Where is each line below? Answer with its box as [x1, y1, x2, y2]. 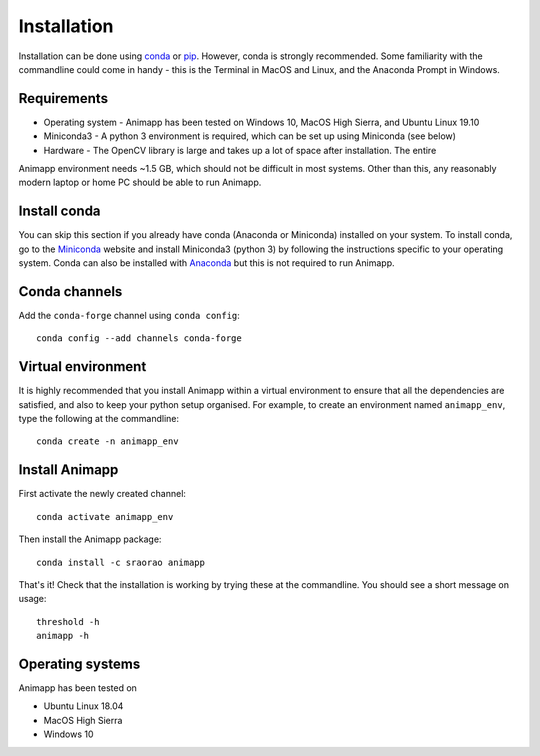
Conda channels [18, 283, 123, 300]
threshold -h [36, 616, 100, 627]
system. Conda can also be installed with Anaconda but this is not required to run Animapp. [18, 257, 395, 269]
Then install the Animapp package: [18, 533, 162, 545]
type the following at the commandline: [18, 413, 180, 425]
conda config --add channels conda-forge [36, 333, 242, 344]
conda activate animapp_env [36, 511, 174, 522]
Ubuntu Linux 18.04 [43, 700, 124, 712]
